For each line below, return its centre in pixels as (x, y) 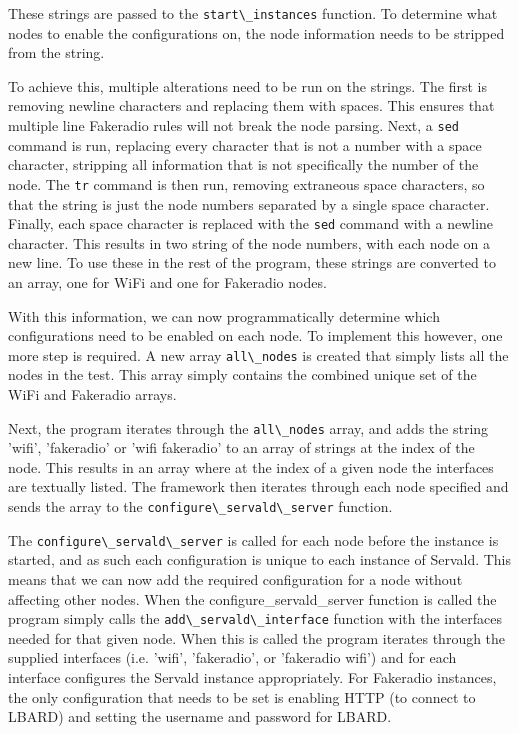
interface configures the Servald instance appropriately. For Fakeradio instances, (252, 676)
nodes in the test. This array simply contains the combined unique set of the (242, 374)
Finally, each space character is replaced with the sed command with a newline (251, 223)
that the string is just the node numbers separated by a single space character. (249, 203)
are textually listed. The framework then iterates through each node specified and (258, 486)
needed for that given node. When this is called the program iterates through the (257, 637)
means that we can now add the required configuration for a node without (235, 578)
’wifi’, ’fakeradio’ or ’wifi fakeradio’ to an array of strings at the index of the (241, 447)
